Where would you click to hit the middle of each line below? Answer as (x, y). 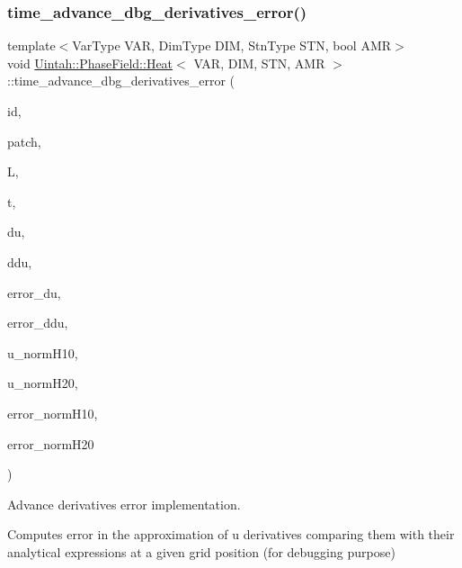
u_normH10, (43, 352)
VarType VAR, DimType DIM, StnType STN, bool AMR (232, 45)
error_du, (34, 292)
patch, (24, 141)
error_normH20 (51, 443)
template (31, 45)
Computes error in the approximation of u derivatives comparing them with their (231, 534)
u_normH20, (43, 383)
